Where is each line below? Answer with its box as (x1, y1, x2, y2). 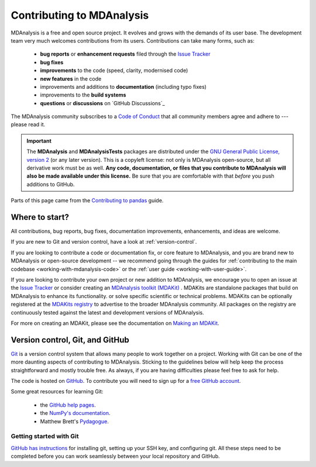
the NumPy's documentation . (40, 410, 111, 417)
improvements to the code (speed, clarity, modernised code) (40, 67, 188, 74)
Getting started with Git (11, 433, 79, 441)
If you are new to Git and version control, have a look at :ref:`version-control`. (11, 238, 197, 245)
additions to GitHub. (26, 181, 75, 188)
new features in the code (40, 75, 102, 82)
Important (26, 137, 52, 144)
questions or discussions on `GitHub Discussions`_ (40, 99, 165, 106)
